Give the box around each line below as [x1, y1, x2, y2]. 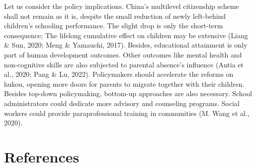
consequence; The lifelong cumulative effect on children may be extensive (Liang [4, 30, 248, 40]
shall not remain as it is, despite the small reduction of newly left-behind [4, 10, 226, 21]
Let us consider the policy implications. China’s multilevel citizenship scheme [4, 1, 239, 11]
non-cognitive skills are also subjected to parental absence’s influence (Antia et [4, 59, 244, 69]
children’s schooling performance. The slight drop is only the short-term [4, 20, 223, 31]
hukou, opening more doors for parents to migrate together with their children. [4, 78, 245, 89]
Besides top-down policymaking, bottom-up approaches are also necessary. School [4, 88, 252, 99]
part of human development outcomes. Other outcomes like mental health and [4, 49, 242, 59]
